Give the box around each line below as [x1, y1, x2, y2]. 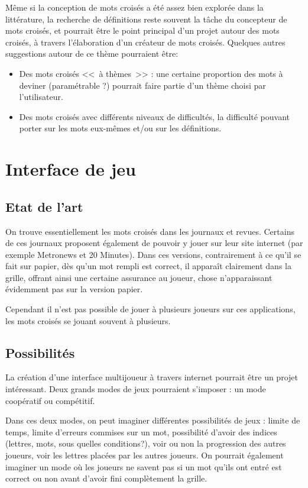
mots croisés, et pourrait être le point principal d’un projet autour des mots [5, 24, 280, 37]
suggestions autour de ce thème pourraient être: [5, 47, 179, 60]
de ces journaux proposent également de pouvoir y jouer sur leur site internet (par [5, 237, 303, 249]
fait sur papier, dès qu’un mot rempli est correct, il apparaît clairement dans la [5, 260, 291, 272]
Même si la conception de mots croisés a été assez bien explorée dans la [5, 1, 264, 13]
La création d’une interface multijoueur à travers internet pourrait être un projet [5, 371, 298, 383]
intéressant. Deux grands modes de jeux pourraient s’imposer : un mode [5, 383, 266, 395]
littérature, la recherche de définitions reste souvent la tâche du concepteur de [5, 12, 287, 25]
